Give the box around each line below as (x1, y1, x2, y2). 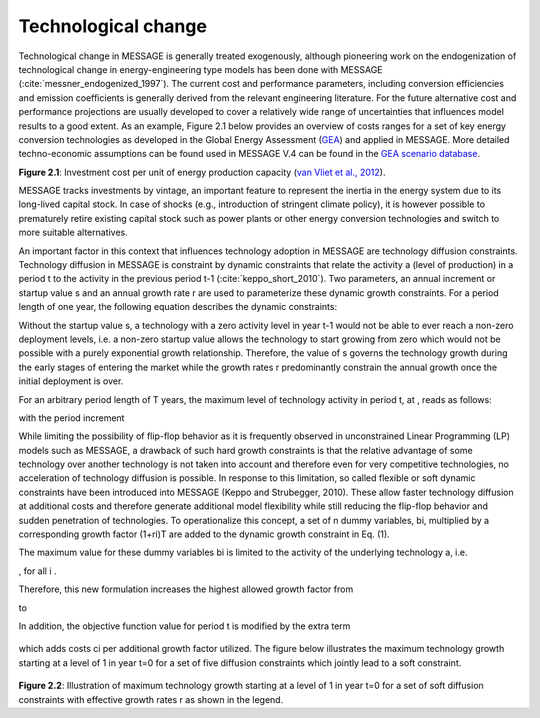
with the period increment (18, 411, 125, 424)
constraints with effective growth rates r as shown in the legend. (18, 693, 284, 705)
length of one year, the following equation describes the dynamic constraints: (18, 301, 338, 313)
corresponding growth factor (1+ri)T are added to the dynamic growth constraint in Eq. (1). (18, 528, 390, 540)
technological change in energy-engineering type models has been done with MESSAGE (18, 63, 384, 75)
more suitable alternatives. (18, 226, 129, 239)
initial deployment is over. (18, 375, 124, 387)
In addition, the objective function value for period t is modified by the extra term (18, 620, 351, 632)
